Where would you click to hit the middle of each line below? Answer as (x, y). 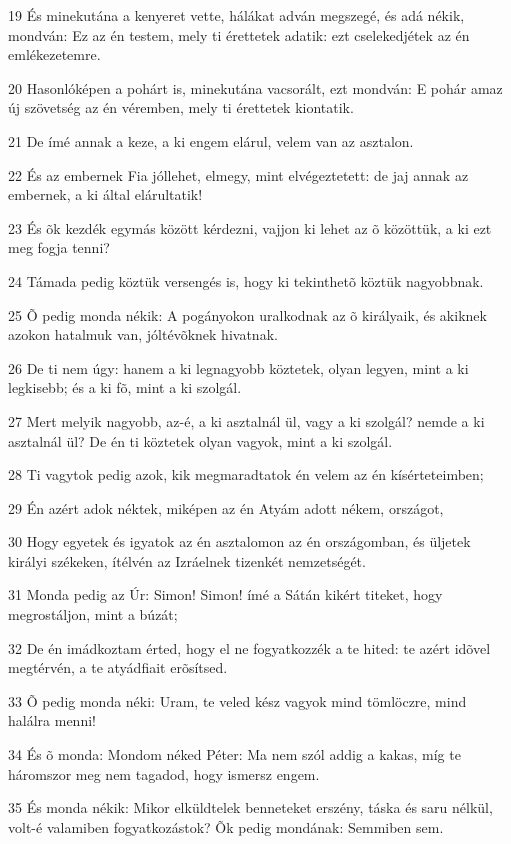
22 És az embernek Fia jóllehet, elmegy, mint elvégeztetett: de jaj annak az (238, 174)
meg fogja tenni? (59, 247)
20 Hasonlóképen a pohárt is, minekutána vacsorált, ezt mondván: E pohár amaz (255, 87)
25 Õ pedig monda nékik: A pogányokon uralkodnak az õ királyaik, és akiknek (247, 314)
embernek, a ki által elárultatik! (105, 194)
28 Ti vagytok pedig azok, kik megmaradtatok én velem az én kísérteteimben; (246, 474)
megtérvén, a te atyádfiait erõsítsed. (118, 667)
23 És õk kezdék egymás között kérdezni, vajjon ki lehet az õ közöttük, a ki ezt (250, 227)
